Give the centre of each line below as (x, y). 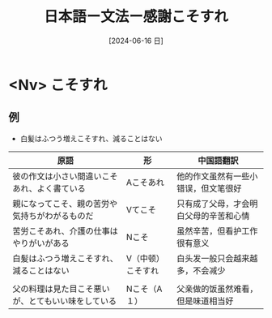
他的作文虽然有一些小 (217, 176)
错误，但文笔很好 (209, 188)
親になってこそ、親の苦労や (65, 204)
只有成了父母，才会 (213, 204)
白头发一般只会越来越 (217, 258)
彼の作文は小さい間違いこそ (66, 176)
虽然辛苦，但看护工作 (217, 230)
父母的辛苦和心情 (217, 216)
